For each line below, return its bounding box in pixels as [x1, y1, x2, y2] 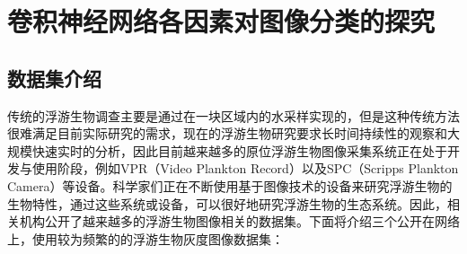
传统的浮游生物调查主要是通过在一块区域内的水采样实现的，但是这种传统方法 [7, 106, 460, 125]
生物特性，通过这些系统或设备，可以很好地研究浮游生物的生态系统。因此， [7, 194, 447, 213]
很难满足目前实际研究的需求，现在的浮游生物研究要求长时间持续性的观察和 [7, 124, 447, 143]
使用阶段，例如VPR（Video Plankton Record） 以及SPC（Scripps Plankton [31, 159, 459, 178]
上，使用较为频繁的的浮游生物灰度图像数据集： [7, 229, 284, 248]
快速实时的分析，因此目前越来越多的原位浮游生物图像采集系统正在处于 [31, 141, 447, 160]
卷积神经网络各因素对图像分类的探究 [7, 3, 436, 39]
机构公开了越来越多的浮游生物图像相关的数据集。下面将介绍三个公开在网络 [19, 212, 460, 231]
